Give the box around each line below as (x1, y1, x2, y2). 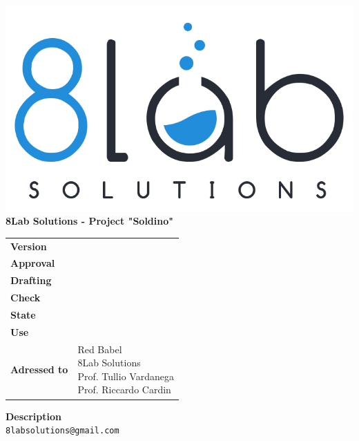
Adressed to (10, 362, 68, 377)
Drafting (10, 273, 52, 288)
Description (6, 409, 62, 423)
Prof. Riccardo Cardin (77, 382, 171, 397)
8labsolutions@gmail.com (6, 426, 119, 436)
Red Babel (77, 341, 122, 356)
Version (10, 238, 47, 253)
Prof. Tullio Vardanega (77, 368, 174, 383)
